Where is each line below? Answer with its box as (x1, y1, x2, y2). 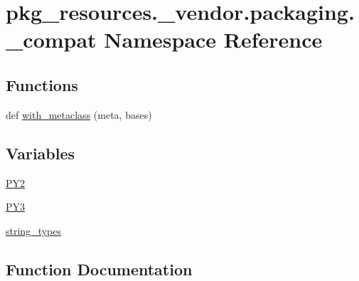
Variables (6, 142, 75, 164)
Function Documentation (6, 258, 193, 280)
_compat (6, 25, 97, 54)
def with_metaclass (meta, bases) (6, 107, 152, 122)
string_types (6, 223, 61, 238)
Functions (6, 73, 78, 95)
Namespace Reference (104, 25, 323, 54)
